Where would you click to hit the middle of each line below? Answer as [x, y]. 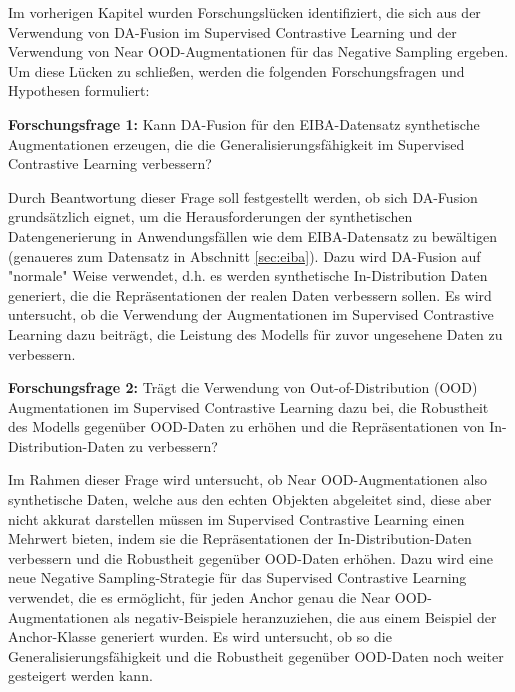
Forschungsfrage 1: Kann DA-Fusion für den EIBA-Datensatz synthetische [244, 123]
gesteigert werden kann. [80, 675]
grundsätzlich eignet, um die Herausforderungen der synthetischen [210, 216]
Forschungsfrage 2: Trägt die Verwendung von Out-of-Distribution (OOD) [243, 387]
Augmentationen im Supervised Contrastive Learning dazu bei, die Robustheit [248, 406]
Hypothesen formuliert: [79, 90]
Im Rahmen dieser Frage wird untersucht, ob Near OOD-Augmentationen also [247, 479]
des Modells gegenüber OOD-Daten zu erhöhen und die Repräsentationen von [246, 426]
